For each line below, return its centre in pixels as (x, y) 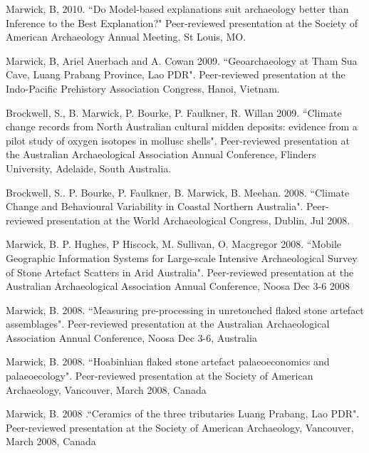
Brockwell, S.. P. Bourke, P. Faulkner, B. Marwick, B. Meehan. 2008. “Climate (178, 192)
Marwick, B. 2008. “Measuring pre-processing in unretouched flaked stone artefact (185, 309)
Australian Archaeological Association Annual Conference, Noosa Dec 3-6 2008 (178, 286)
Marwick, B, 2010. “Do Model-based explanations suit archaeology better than (177, 9)
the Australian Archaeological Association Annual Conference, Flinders (161, 154)
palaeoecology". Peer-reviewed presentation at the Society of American (160, 376)
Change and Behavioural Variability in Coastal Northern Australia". (155, 206)
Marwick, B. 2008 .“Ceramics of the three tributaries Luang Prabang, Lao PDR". (183, 413)
